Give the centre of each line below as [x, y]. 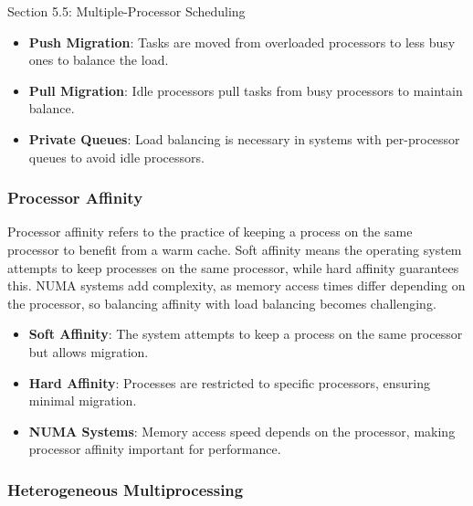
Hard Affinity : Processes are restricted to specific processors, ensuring [229, 382]
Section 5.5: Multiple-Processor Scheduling [126, 11]
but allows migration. [89, 351]
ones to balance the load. [99, 60]
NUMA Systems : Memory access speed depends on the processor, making [242, 431]
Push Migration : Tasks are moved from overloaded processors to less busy [242, 42]
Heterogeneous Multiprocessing [126, 489]
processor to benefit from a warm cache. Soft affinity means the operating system [235, 249]
